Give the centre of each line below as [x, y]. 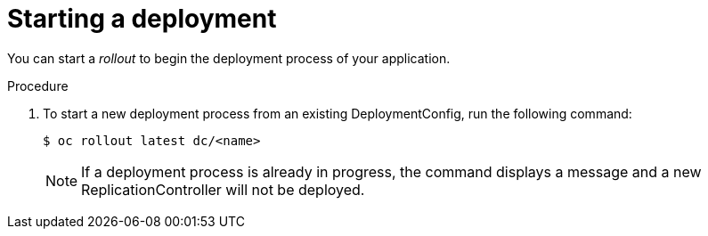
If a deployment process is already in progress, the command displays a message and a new [391, 171]
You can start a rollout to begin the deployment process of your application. [229, 58]
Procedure [38, 85]
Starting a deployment [142, 19]
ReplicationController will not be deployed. [223, 189]
